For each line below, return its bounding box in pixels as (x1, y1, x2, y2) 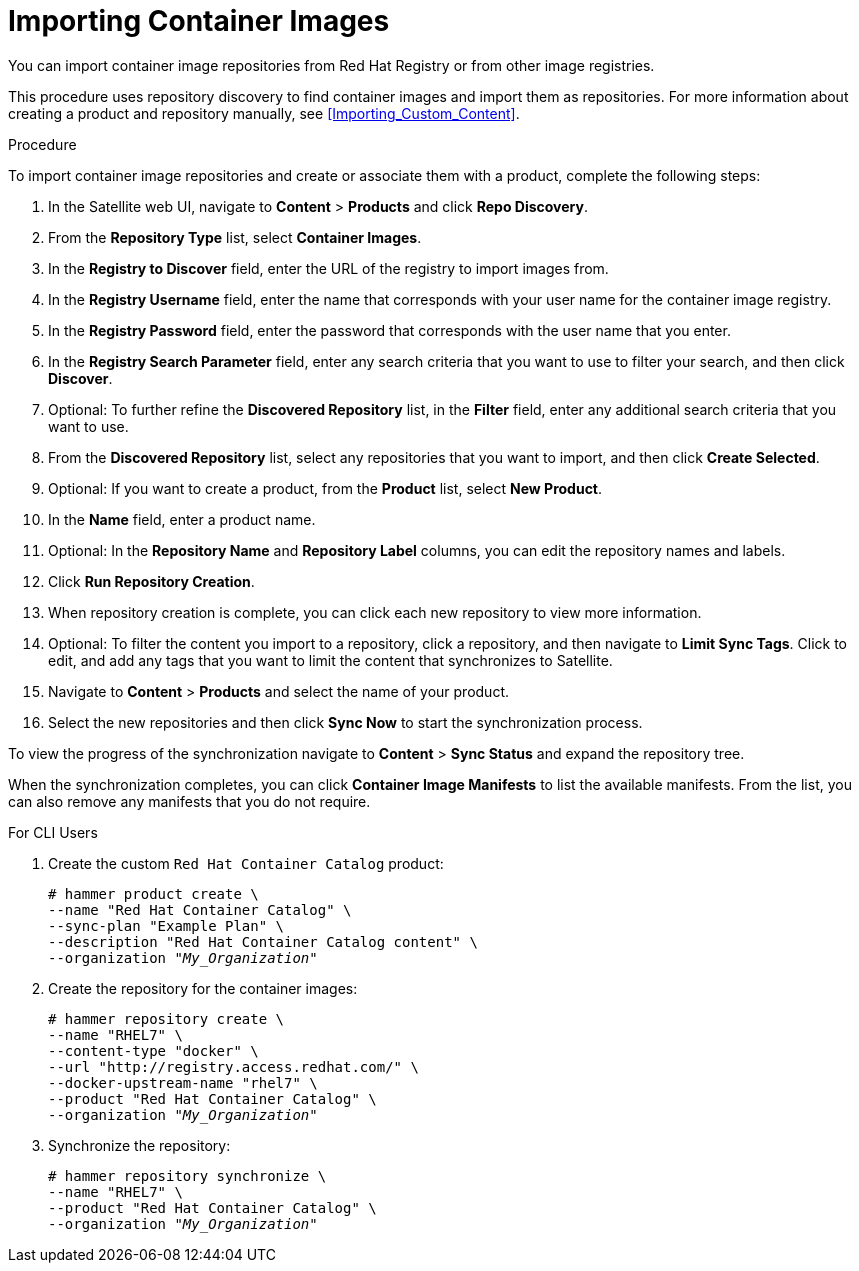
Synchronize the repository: (48, 1136, 231, 1154)
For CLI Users (8, 823, 98, 841)
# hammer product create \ (48, 885, 259, 902)
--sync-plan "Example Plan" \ (48, 917, 285, 934)
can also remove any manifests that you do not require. (8, 792, 371, 810)
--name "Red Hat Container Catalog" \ (48, 901, 352, 918)
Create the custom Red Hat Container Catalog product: (48, 854, 444, 872)
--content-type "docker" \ (48, 1042, 259, 1059)
